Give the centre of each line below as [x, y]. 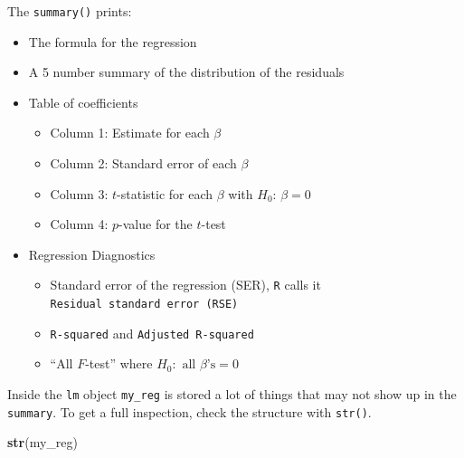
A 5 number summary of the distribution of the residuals [186, 72]
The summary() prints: [70, 11]
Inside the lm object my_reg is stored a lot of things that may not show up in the [232, 393]
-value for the [156, 224]
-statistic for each [165, 193]
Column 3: [79, 193]
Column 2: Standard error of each [143, 163]
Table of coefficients [83, 102]
